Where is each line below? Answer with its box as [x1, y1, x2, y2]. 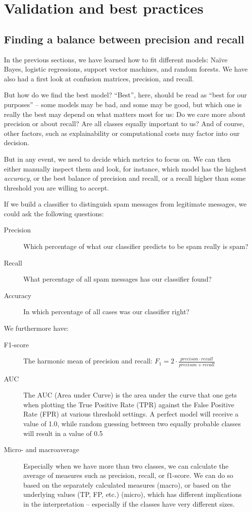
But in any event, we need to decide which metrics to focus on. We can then [4, 153, 231, 164]
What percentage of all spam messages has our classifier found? [23, 274, 212, 284]
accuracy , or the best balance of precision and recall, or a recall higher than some [4, 173, 246, 183]
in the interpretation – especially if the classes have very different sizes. [23, 499, 235, 509]
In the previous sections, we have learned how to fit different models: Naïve [4, 54, 228, 64]
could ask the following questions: [4, 208, 104, 218]
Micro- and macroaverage [4, 444, 79, 455]
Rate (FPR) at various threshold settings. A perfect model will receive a [23, 409, 238, 419]
